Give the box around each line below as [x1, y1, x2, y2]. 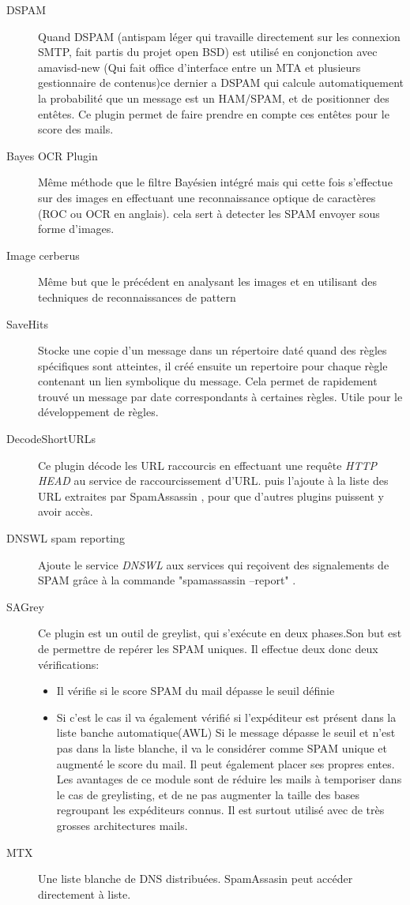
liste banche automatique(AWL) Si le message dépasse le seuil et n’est [56, 724, 396, 741]
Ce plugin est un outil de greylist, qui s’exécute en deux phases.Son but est [38, 625, 402, 641]
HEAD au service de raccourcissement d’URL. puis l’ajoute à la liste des [38, 472, 389, 489]
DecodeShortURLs [6, 430, 96, 447]
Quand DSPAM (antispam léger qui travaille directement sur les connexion [38, 28, 401, 44]
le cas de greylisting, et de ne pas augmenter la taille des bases [56, 786, 359, 802]
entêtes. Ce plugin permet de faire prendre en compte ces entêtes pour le [38, 105, 389, 122]
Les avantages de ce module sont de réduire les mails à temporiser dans [56, 771, 402, 787]
